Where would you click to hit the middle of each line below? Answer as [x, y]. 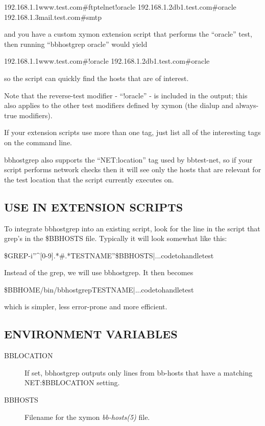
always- [247, 105]
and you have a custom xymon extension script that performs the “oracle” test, [128, 34]
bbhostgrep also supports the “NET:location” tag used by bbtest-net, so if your [128, 159]
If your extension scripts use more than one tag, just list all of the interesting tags [132, 132]
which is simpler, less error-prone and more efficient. [86, 307]
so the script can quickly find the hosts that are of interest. [97, 78]
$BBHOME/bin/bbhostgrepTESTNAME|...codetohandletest [99, 289]
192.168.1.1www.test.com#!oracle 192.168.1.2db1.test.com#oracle [107, 61]
